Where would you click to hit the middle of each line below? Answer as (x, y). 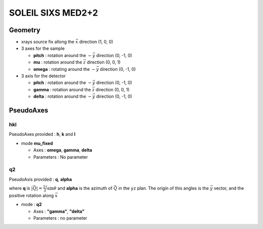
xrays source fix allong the (48, 42)
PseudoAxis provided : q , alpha (40, 179)
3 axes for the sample (43, 48)
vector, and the (229, 188)
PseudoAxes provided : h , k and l (42, 134)
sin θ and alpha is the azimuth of (80, 188)
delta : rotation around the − (63, 96)
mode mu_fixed (37, 143)
